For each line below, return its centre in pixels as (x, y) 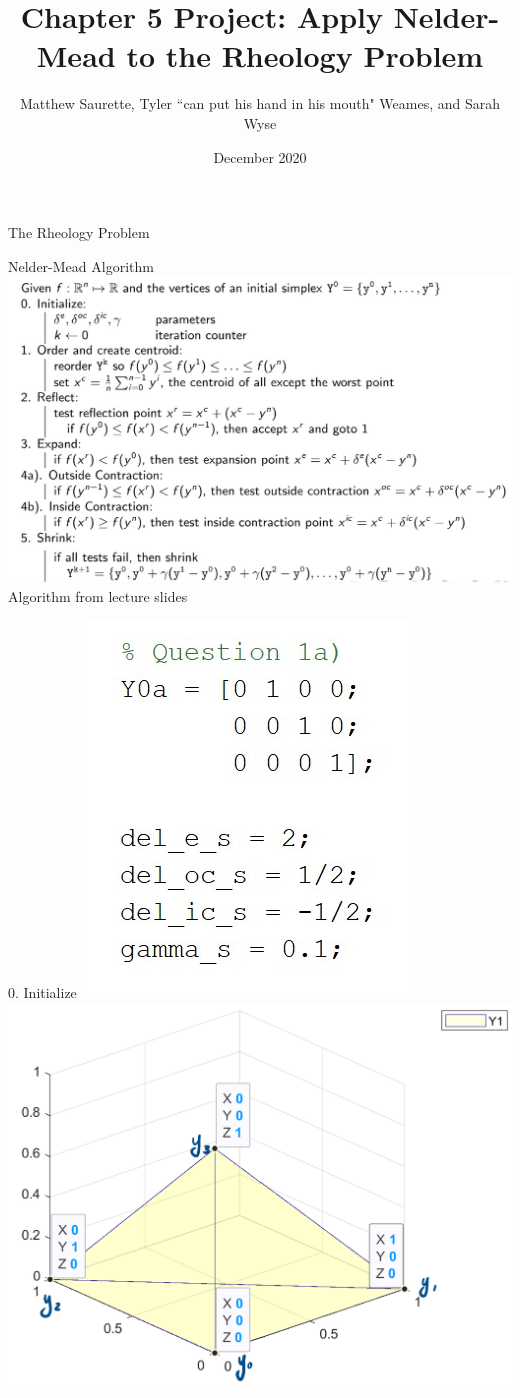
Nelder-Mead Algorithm (81, 265)
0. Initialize (42, 992)
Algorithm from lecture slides (98, 595)
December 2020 (260, 156)
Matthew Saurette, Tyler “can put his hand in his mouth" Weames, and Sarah (260, 103)
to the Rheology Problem (305, 55)
